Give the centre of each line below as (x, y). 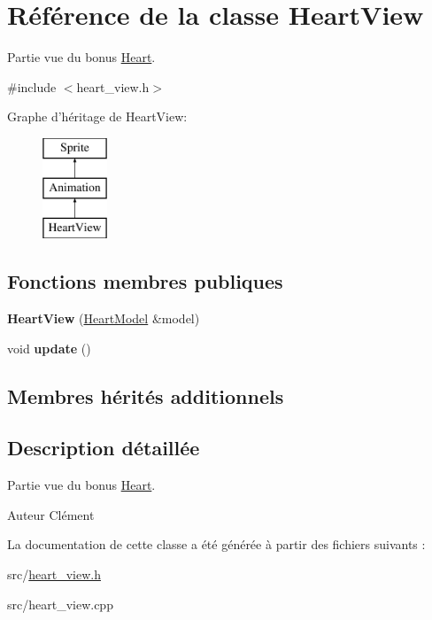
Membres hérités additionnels (146, 395)
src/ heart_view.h (54, 574)
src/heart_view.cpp (60, 604)
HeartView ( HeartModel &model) (104, 318)
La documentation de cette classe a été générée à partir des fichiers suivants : (216, 544)
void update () (49, 348)
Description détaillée (104, 448)
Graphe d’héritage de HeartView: (97, 116)
